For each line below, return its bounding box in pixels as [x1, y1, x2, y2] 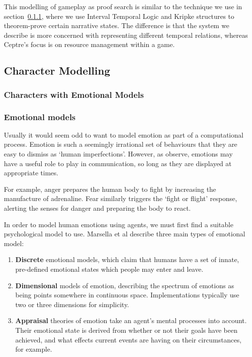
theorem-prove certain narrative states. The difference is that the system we [4, 20, 229, 31]
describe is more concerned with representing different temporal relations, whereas [4, 30, 248, 40]
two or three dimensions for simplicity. [15, 299, 129, 309]
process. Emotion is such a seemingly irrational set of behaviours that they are [4, 139, 237, 149]
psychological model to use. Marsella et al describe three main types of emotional [4, 229, 245, 239]
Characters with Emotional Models [4, 88, 144, 100]
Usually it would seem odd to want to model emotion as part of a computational [4, 129, 244, 140]
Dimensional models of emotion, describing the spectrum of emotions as [15, 280, 234, 290]
